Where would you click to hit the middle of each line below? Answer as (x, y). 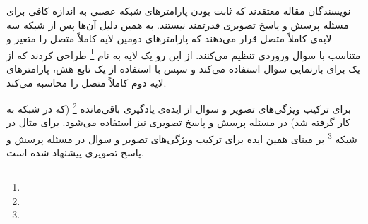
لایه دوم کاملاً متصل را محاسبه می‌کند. (87, 82)
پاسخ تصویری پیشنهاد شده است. (75, 153)
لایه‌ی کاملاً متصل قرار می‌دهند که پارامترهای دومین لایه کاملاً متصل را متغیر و (169, 38)
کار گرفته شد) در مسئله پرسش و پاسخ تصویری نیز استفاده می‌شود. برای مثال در (178, 122)
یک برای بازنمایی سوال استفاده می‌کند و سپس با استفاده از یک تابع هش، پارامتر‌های (183, 69)
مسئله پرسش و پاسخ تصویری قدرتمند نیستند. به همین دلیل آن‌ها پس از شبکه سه (178, 24)
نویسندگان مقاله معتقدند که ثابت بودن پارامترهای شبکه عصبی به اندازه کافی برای (179, 11)
